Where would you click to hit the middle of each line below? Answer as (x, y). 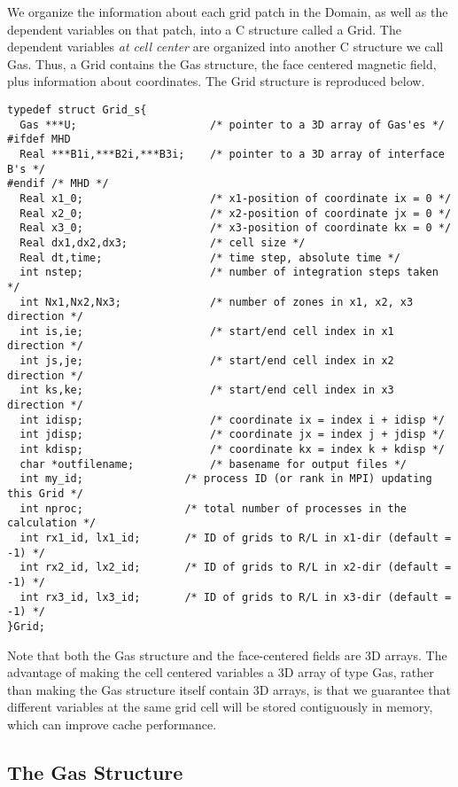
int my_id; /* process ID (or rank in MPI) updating (226, 479)
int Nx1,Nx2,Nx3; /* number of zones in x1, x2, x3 (217, 302)
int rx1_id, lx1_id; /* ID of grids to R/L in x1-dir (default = (236, 538)
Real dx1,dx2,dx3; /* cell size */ (163, 242)
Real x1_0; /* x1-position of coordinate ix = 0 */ (236, 198)
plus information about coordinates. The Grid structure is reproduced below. (216, 81)
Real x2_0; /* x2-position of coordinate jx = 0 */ (236, 213)
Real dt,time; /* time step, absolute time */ (210, 257)
